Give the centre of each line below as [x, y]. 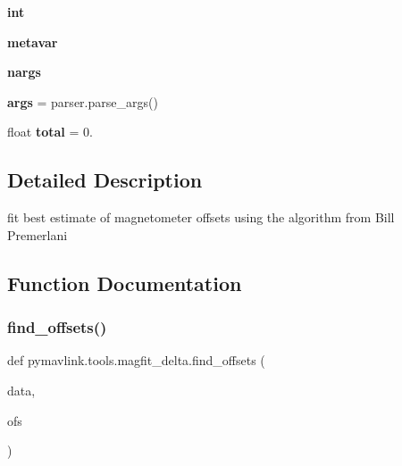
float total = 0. [50, 132]
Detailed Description [105, 180]
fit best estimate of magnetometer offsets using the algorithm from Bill [201, 217]
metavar [33, 42]
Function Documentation [125, 283]
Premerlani [38, 234]
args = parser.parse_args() [83, 101]
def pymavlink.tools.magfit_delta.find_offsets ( [136, 360]
